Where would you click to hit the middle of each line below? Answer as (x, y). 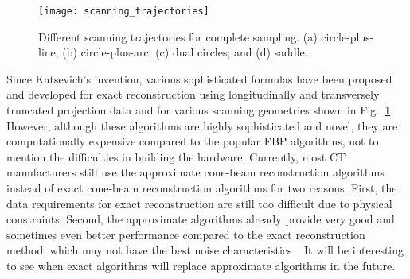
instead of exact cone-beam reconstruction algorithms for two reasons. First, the (202, 188)
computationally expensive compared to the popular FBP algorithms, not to (193, 141)
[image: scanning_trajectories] (124, 11)
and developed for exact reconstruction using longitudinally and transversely (193, 94)
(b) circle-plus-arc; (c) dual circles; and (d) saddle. (185, 52)
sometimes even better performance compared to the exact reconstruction (186, 234)
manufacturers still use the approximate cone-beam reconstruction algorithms (195, 172)
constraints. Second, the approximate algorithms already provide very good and (201, 219)
